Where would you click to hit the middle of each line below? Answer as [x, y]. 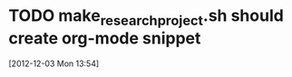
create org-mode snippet [105, 38]
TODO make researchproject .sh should [146, 17]
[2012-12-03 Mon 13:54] [54, 63]
